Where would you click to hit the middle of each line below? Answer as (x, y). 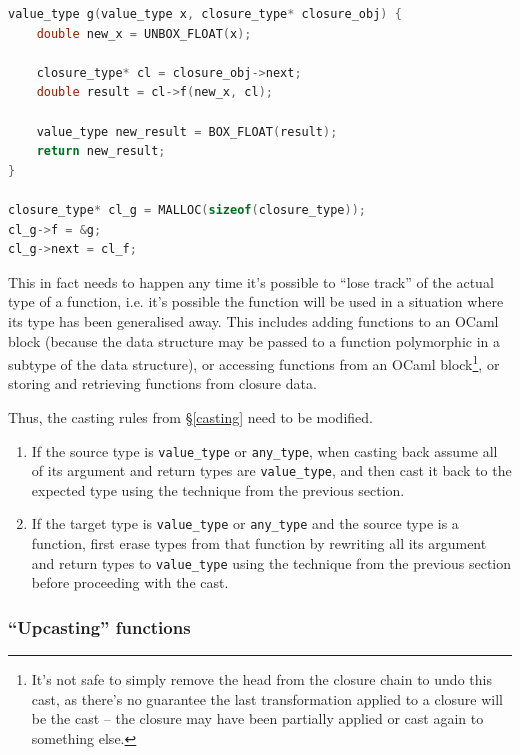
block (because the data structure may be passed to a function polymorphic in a (254, 340)
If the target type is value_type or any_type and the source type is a (245, 523)
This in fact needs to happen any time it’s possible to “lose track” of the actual (251, 281)
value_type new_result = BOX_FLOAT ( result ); (187, 131)
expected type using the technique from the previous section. (218, 489)
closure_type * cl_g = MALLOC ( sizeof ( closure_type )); (187, 209)
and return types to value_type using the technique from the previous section (271, 562)
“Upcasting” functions (99, 626)
